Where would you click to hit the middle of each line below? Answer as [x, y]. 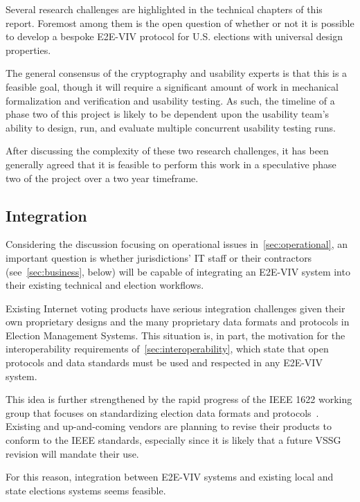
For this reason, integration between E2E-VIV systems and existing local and [170, 477]
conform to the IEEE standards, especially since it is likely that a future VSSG [173, 440]
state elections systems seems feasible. [86, 490]
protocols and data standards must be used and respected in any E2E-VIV [164, 362]
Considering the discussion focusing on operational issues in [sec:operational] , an [177, 244]
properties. [28, 50]
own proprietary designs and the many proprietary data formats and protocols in [178, 322]
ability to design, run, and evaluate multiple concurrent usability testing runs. [171, 127]
